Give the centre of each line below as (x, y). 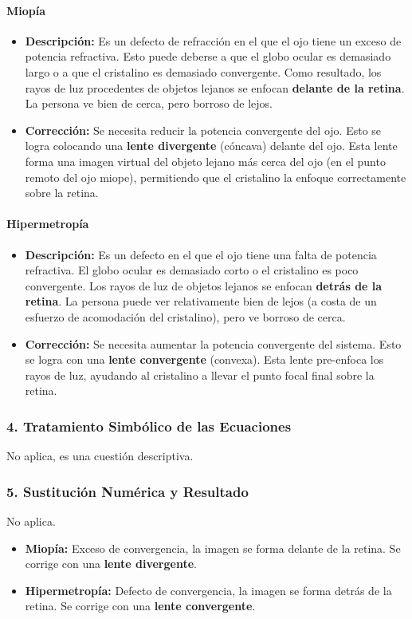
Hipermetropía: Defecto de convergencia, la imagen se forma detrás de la (208, 590)
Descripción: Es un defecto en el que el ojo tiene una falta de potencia (201, 254)
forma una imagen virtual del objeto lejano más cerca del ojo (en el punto (205, 161)
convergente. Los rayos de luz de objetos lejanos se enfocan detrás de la (204, 285)
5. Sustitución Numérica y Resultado (128, 491)
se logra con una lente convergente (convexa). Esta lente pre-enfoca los (204, 359)
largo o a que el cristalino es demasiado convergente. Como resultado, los (203, 71)
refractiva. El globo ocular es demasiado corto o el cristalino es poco (192, 270)
